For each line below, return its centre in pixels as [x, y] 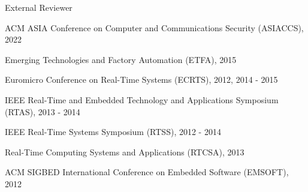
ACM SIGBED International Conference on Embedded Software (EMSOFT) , [147, 172]
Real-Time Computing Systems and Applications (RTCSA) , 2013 [125, 151]
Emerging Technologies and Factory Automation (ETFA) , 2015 [121, 59]
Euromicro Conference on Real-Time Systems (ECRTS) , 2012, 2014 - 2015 [141, 79]
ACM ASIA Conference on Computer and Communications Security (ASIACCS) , [154, 27]
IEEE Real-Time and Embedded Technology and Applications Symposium [142, 99]
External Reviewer [39, 7]
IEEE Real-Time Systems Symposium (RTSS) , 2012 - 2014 [113, 132]
